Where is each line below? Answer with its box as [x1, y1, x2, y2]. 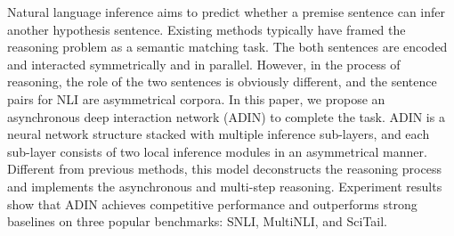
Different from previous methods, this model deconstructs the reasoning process [7, 159, 442, 178]
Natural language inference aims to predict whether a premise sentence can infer [7, 3, 445, 20]
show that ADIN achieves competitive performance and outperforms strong [7, 194, 418, 213]
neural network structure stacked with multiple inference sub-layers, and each [7, 125, 430, 143]
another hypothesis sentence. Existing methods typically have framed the [7, 20, 406, 38]
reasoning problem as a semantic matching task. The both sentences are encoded [7, 37, 448, 56]
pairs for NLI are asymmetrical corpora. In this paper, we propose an [7, 89, 385, 108]
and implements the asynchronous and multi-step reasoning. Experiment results [7, 176, 442, 195]
